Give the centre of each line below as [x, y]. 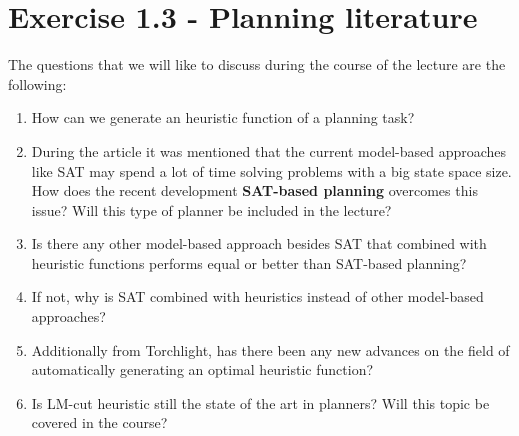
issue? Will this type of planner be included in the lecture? [211, 209]
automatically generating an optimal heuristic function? [202, 369]
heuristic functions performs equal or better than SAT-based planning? [249, 262]
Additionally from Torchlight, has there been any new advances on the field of [270, 349]
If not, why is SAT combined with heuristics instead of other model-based [257, 296]
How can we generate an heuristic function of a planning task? [223, 117]
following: [37, 83]
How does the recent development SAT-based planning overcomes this [254, 190]
